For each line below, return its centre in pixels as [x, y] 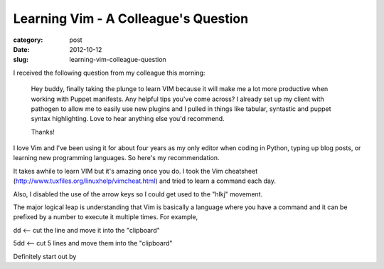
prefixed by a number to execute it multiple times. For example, [106, 217]
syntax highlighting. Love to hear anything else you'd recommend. [128, 119]
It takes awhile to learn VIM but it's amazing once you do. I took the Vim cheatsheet [135, 171]
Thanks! [43, 132]
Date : [21, 49]
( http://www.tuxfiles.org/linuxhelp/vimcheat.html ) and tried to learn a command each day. [145, 181]
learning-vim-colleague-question [118, 60]
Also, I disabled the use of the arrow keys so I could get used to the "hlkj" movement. [138, 194]
